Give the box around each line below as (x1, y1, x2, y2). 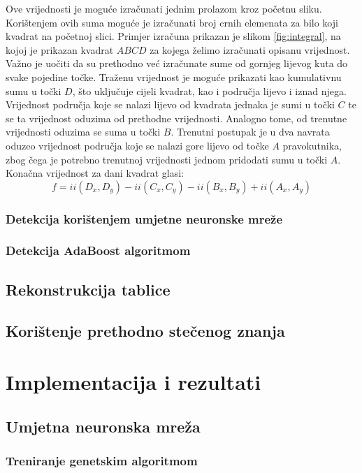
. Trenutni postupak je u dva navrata (171, 124, 330, 139)
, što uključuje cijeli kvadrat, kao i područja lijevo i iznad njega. (72, 83, 347, 98)
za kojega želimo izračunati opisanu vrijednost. (150, 42, 350, 57)
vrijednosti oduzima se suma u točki (6, 124, 161, 139)
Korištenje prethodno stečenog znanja (6, 319, 285, 341)
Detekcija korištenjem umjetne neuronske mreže (6, 210, 283, 227)
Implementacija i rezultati (6, 368, 261, 396)
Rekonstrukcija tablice (6, 278, 171, 300)
